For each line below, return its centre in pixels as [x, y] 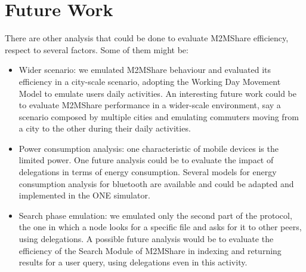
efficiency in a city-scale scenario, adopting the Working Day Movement [150, 81]
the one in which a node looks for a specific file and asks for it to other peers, [160, 227]
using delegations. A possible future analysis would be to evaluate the [146, 239]
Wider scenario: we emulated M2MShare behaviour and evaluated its [145, 70]
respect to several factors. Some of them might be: [97, 49]
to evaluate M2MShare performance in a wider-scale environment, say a [150, 105]
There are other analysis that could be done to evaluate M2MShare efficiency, [147, 38]
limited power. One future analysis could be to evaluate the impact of [146, 160]
